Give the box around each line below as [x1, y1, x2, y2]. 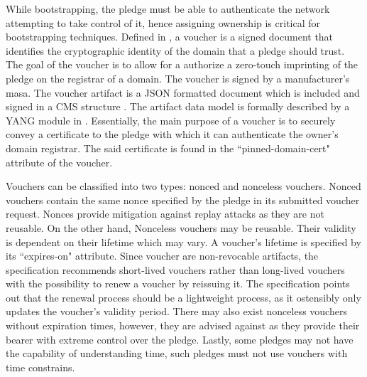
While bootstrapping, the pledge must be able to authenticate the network [6, 1, 330, 16]
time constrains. [6, 359, 75, 374]
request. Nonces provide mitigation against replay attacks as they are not [6, 206, 324, 221]
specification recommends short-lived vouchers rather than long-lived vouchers [6, 262, 345, 277]
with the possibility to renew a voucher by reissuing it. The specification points [6, 276, 350, 291]
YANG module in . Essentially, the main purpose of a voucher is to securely [6, 112, 336, 127]
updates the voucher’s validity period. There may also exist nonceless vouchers [6, 304, 347, 319]
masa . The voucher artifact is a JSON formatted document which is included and [6, 85, 360, 100]
